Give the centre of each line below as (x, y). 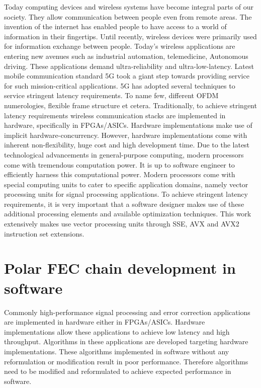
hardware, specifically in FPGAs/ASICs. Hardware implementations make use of (128, 125)
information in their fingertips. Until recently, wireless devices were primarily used (130, 36)
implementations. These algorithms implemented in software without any (117, 351)
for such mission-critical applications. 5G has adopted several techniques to (120, 85)
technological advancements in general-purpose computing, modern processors (124, 154)
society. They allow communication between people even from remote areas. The (128, 16)
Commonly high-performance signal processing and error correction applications (127, 312)
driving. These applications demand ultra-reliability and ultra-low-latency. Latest (129, 66)
